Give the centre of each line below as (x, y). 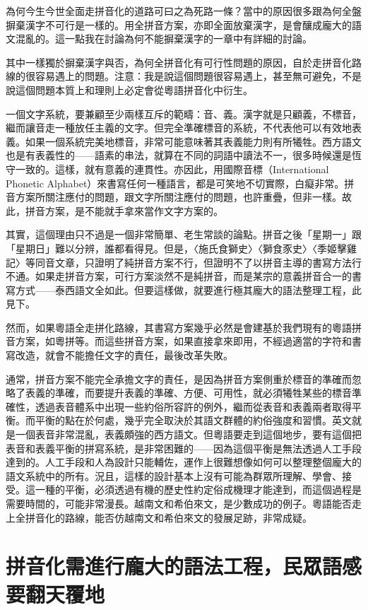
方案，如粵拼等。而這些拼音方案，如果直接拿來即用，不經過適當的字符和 (183, 341)
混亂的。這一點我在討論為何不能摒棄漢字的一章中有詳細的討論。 (164, 39)
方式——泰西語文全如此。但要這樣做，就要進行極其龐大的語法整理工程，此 (188, 289)
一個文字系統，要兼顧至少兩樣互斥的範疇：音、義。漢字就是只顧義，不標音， (184, 113)
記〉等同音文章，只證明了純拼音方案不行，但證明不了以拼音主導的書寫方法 (179, 262)
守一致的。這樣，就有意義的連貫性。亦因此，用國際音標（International (167, 169)
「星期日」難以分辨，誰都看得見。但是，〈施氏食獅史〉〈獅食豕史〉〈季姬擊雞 (181, 248)
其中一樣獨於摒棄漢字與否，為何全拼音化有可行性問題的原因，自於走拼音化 (179, 62)
